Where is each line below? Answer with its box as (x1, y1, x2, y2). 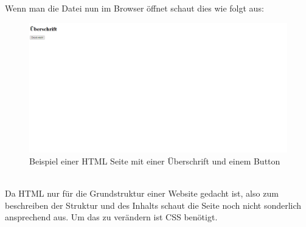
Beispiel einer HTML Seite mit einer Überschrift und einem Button (29, 154, 280, 167)
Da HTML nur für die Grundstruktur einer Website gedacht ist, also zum (5, 187, 279, 200)
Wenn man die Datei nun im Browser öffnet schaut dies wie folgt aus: (5, 2, 264, 14)
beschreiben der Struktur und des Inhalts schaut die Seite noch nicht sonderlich (5, 198, 302, 211)
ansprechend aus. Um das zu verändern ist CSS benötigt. (5, 211, 218, 223)
